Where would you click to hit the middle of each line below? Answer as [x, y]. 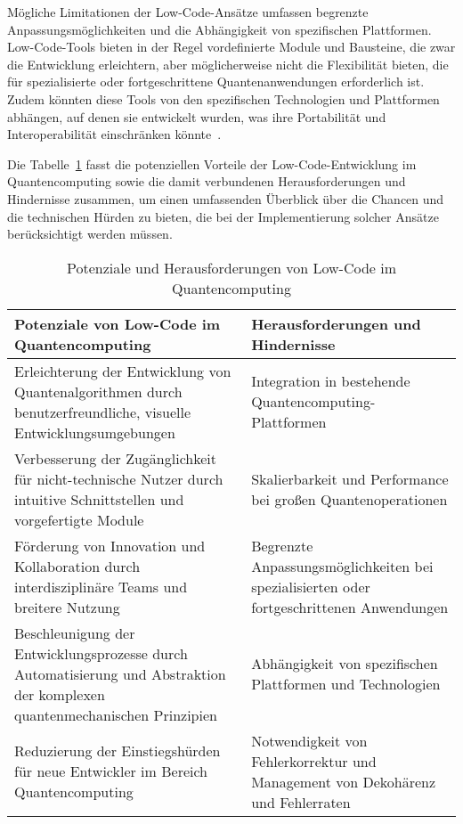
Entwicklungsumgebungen [95, 432]
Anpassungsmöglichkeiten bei [342, 566]
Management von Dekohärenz [344, 781]
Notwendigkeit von [309, 740]
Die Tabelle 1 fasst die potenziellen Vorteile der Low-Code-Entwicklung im [212, 163]
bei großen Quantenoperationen [349, 499]
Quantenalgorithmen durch [98, 391]
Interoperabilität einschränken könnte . [114, 134]
